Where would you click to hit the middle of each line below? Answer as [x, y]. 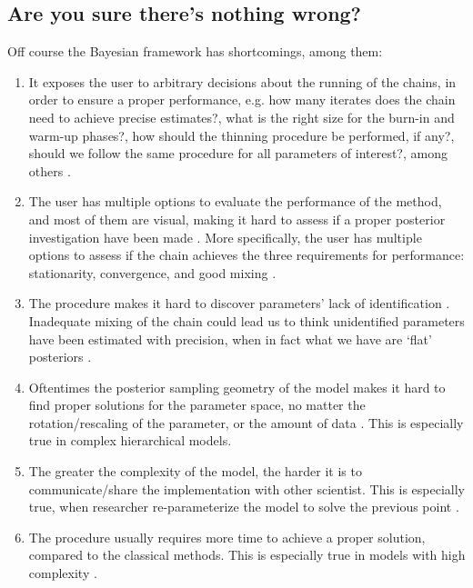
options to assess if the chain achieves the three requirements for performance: [247, 255]
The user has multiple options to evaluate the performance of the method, [235, 201]
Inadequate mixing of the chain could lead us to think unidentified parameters [247, 320]
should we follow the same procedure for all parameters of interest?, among [238, 153]
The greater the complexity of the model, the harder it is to [195, 471]
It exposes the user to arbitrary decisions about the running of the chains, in [242, 81]
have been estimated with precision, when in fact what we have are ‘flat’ [230, 339]
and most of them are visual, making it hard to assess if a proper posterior [237, 219]
